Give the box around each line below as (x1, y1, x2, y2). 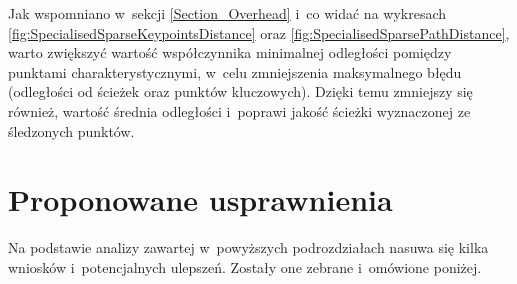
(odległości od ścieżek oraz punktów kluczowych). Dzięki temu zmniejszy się (8, 81, 473, 102)
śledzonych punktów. (8, 120, 135, 141)
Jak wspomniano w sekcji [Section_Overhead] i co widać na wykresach (8, 3, 447, 23)
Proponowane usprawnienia (8, 179, 393, 220)
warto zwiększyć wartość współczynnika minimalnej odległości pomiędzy (8, 42, 452, 63)
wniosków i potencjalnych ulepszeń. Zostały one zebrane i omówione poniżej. (8, 256, 482, 277)
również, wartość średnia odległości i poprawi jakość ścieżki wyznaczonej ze (8, 100, 471, 121)
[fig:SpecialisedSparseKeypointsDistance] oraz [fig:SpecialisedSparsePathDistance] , (8, 22, 510, 43)
